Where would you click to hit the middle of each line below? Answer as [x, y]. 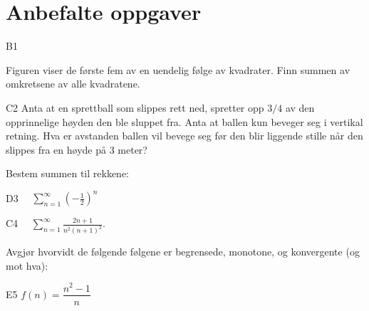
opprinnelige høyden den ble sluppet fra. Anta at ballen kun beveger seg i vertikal [184, 121]
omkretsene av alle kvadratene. [73, 84]
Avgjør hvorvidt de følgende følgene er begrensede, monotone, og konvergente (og [183, 252]
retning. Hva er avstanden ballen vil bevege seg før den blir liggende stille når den [184, 136]
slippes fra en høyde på [56, 149]
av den [300, 107]
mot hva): [27, 265]
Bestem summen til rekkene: [68, 173]
